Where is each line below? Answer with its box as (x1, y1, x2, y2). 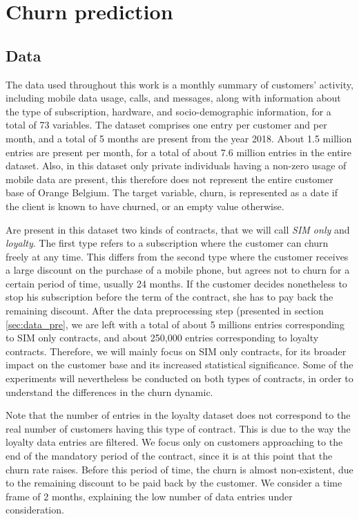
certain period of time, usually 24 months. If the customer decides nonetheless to (6, 276, 347, 290)
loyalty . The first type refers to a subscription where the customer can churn (6, 236, 329, 250)
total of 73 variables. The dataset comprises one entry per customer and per (6, 117, 327, 132)
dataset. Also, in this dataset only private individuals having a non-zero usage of (6, 158, 347, 173)
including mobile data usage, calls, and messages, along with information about (6, 91, 341, 105)
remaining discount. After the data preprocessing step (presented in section (6, 303, 324, 318)
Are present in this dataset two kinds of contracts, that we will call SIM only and (6, 222, 350, 236)
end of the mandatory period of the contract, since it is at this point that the (6, 449, 333, 463)
